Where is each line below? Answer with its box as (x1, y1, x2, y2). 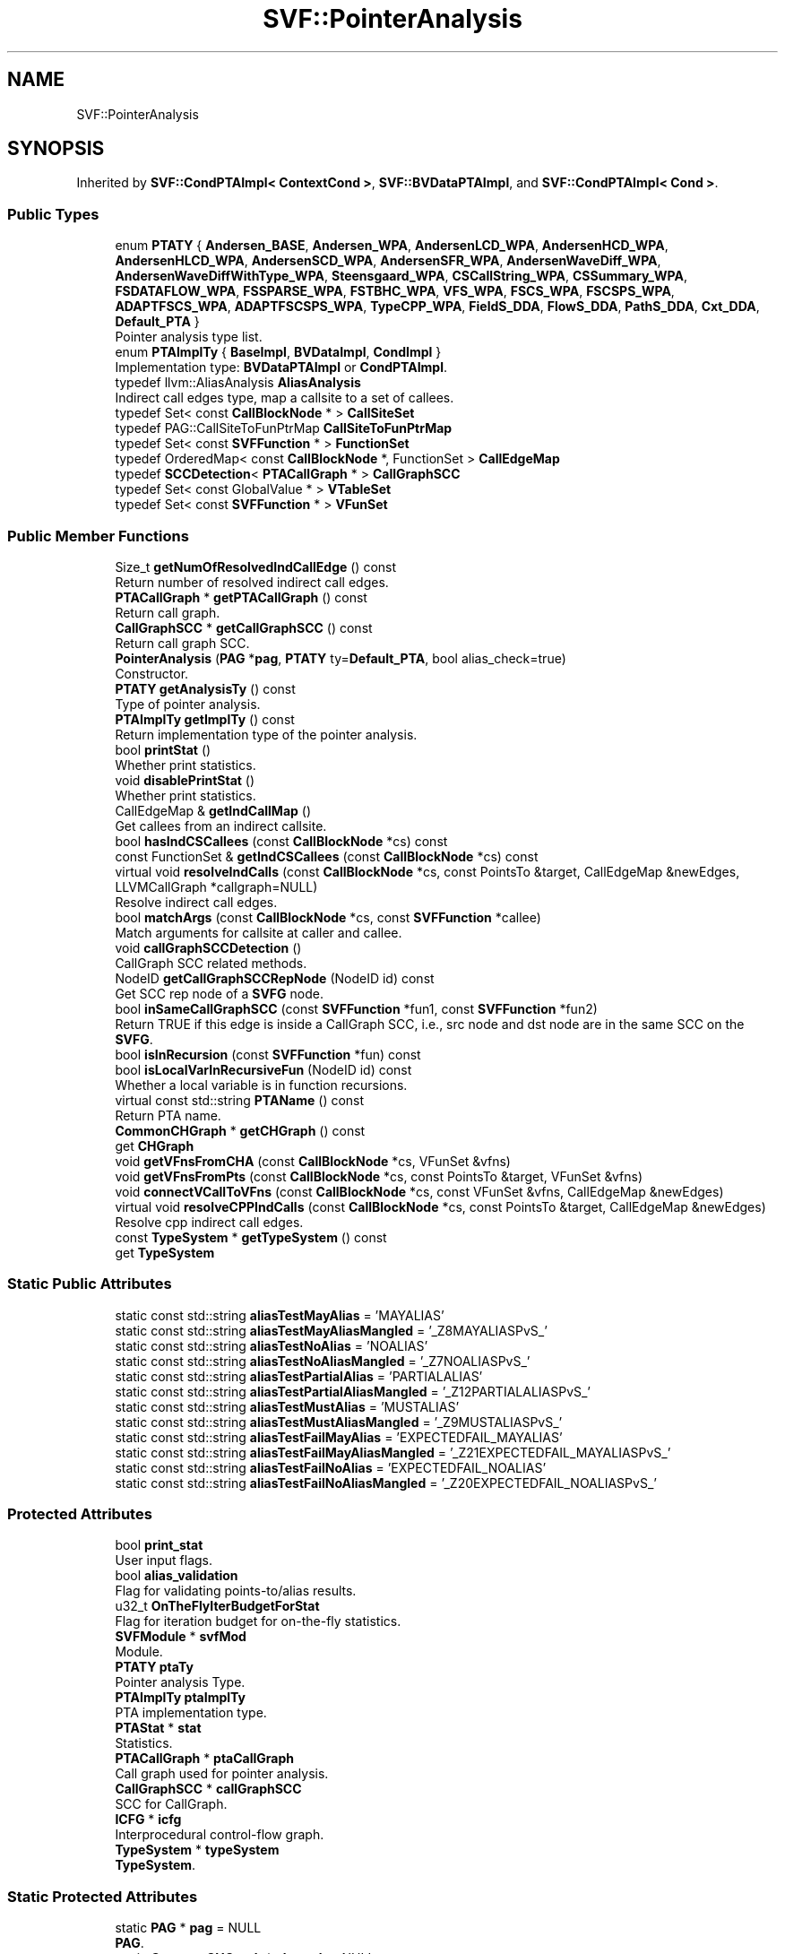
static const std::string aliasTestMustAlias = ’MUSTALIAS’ (115, 1398, 460, 1414)
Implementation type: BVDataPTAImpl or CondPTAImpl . (115, 359, 448, 376)
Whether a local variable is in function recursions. (115, 1076, 408, 1093)
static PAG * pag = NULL (115, 1920, 262, 1936)
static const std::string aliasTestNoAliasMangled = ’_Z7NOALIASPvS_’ (115, 1353, 531, 1369)
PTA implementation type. (115, 1705, 267, 1721)
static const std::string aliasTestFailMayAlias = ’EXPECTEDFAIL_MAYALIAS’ (115, 1429, 563, 1445)
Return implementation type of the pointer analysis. (115, 726, 418, 742)
